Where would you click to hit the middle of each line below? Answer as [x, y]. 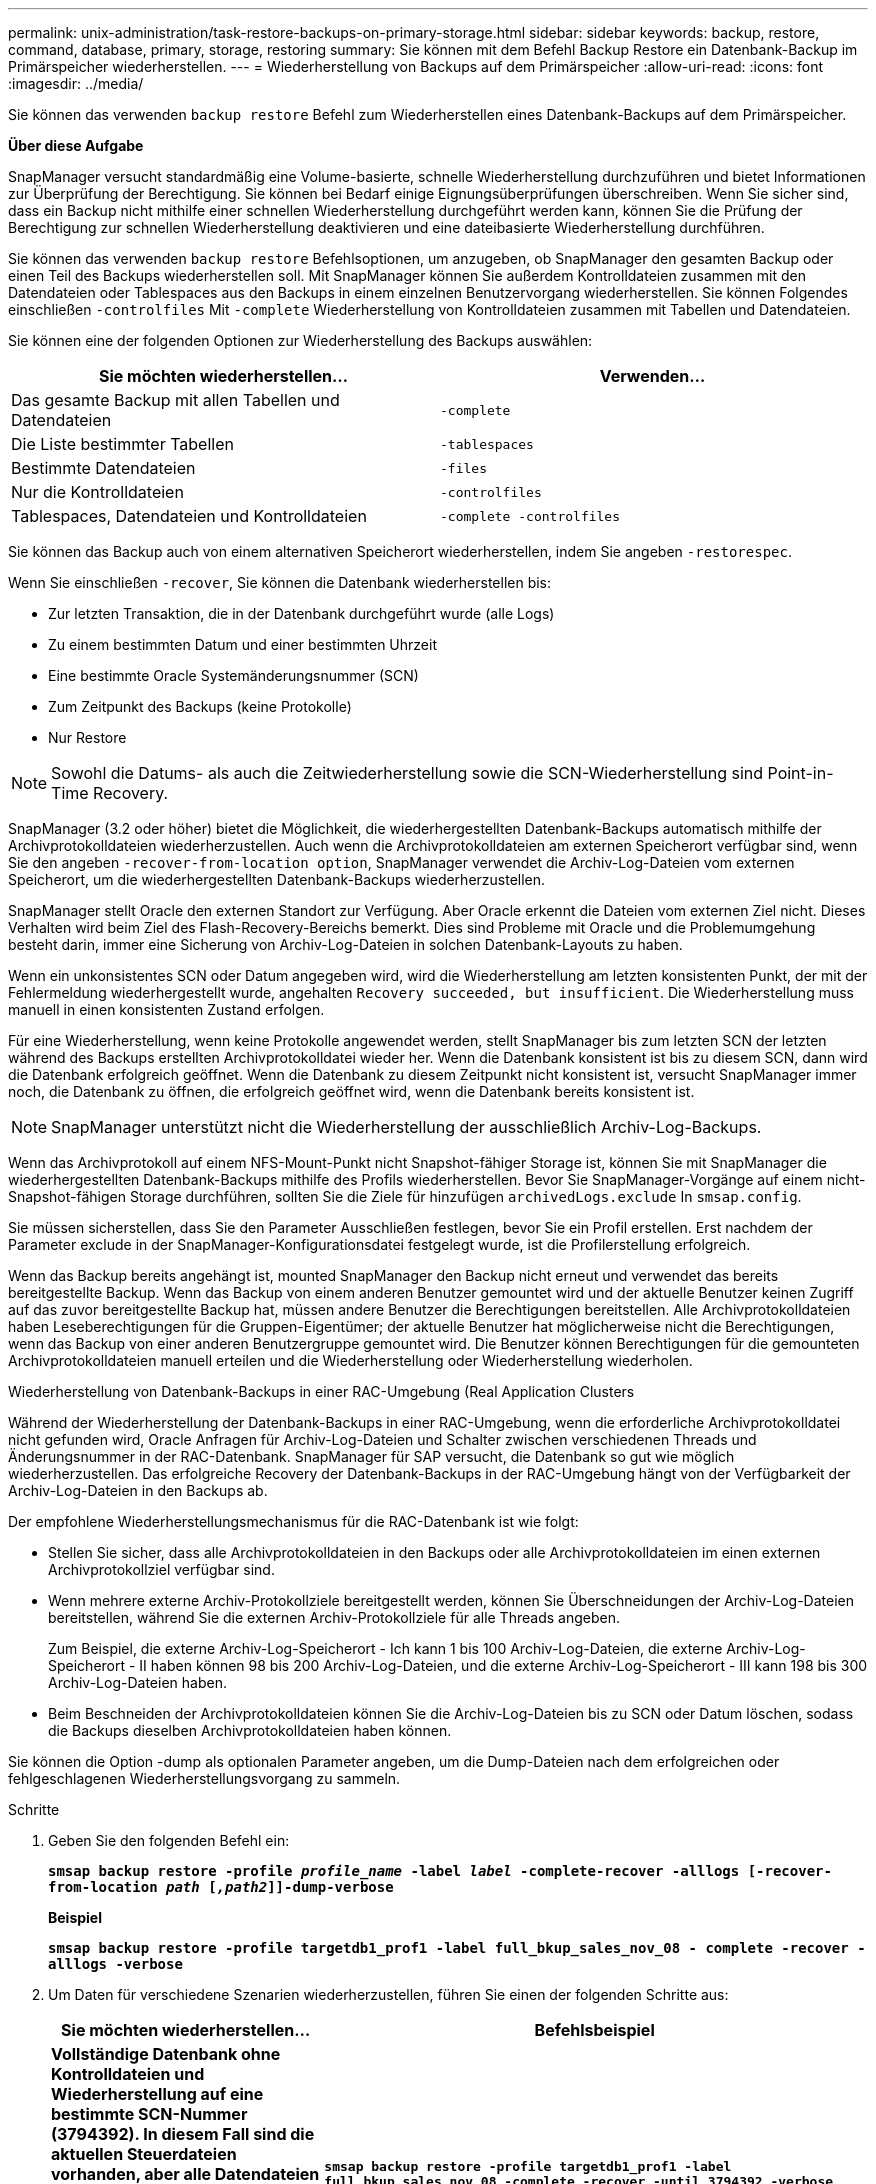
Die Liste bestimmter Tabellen [122, 444]
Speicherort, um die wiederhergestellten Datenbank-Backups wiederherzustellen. [277, 879]
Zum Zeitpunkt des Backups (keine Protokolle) [200, 706]
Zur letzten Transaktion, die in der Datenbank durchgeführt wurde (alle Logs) [301, 613]
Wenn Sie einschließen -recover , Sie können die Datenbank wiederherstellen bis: [280, 582]
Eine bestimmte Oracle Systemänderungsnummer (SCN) [233, 675]
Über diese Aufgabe [76, 145]
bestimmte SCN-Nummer [149, 2114]
